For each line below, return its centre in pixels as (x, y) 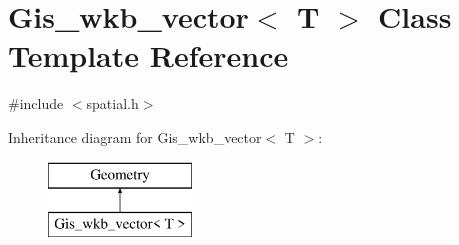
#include (36, 103)
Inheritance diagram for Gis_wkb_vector (135, 136)
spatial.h (112, 103)
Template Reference (148, 55)
